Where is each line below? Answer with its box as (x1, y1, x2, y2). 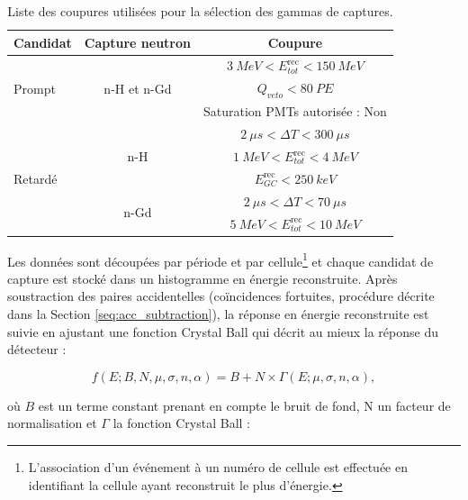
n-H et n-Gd (103, 78, 172, 97)
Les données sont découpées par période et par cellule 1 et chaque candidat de (7, 249, 434, 270)
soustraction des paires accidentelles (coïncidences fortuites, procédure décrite (7, 286, 435, 305)
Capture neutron (84, 32, 192, 51)
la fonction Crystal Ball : (112, 414, 251, 432)
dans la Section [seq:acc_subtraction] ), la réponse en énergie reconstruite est (7, 305, 429, 323)
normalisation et (7, 414, 97, 432)
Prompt (13, 78, 56, 97)
